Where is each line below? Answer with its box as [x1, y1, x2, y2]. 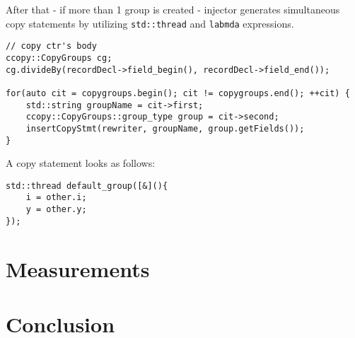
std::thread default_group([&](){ [6, 180, 168, 191]
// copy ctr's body [6, 41, 97, 52]
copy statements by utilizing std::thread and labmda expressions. [6, 16, 294, 30]
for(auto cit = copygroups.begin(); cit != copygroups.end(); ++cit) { [6, 88, 350, 98]
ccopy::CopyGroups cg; [6, 52, 112, 63]
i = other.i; [25, 192, 87, 203]
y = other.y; [25, 204, 87, 215]
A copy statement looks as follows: [6, 156, 156, 170]
